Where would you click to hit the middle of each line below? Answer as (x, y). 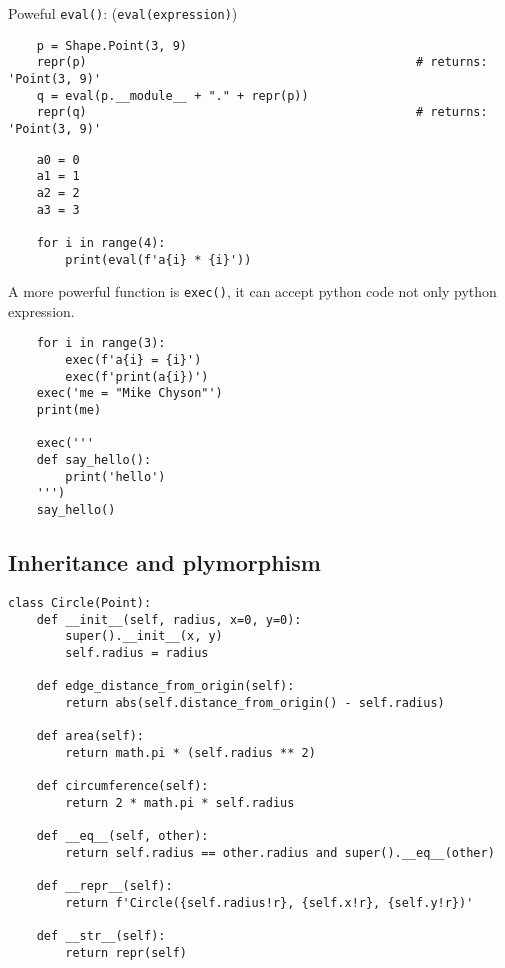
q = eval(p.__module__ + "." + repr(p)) (172, 95)
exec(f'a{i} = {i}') (133, 360)
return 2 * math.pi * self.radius (180, 802)
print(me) (69, 410)
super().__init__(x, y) (144, 636)
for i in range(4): (101, 242)
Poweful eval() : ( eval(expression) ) (123, 13)
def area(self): (90, 736)
